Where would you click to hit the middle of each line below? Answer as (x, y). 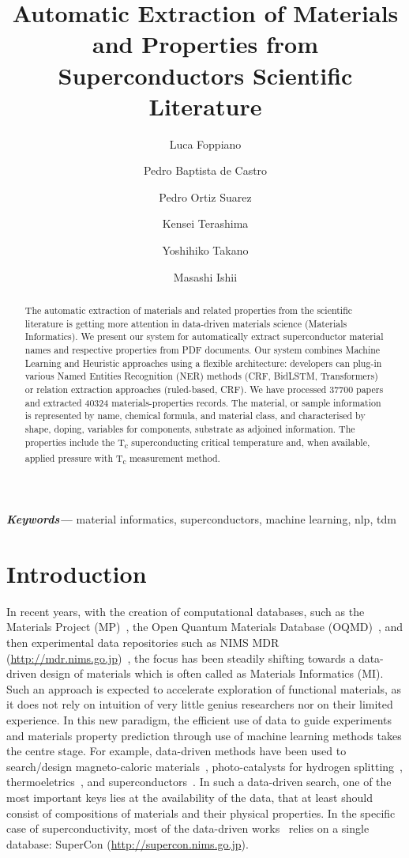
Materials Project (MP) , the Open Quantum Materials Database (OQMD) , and (205, 627)
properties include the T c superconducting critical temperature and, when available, (197, 443)
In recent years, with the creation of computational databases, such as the (186, 611)
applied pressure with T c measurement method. (122, 459)
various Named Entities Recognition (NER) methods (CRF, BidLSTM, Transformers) (201, 376)
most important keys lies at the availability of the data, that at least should (189, 797)
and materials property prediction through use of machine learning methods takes (204, 735)
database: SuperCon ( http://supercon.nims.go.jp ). (128, 843)
